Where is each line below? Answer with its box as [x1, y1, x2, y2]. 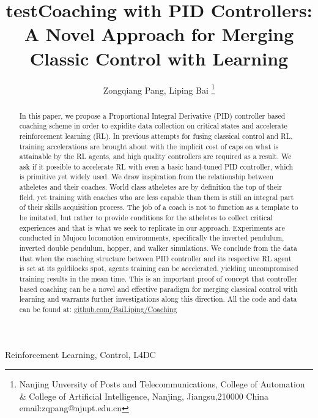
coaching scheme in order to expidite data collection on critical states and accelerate [19, 121, 287, 131]
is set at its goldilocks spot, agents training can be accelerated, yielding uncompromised [19, 263, 298, 274]
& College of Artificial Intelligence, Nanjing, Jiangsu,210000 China [19, 389, 268, 402]
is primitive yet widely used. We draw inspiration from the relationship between [19, 171, 274, 182]
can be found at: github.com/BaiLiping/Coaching [19, 304, 177, 315]
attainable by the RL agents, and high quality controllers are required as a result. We [19, 151, 292, 162]
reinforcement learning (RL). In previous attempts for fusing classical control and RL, [19, 130, 293, 141]
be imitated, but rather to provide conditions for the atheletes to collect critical [19, 212, 273, 223]
